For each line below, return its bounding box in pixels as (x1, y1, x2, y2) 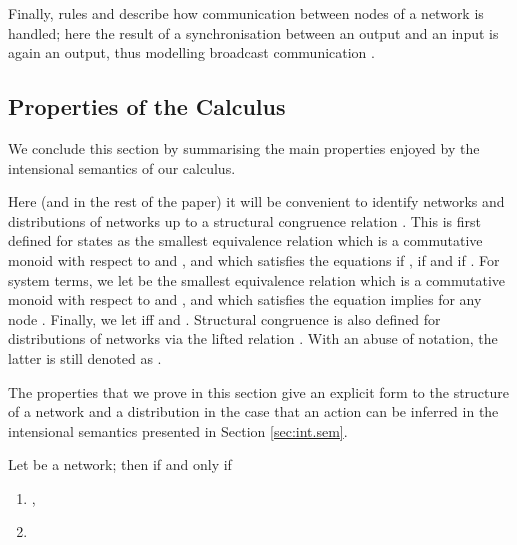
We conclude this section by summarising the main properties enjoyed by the (8, 137, 480, 158)
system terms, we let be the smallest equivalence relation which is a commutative (8, 269, 506, 290)
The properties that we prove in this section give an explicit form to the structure (8, 381, 510, 402)
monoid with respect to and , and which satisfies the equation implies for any (8, 289, 482, 310)
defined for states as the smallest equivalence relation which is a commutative (8, 230, 483, 251)
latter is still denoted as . (8, 347, 162, 368)
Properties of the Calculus (8, 91, 286, 122)
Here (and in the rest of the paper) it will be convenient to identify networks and (8, 191, 505, 212)
